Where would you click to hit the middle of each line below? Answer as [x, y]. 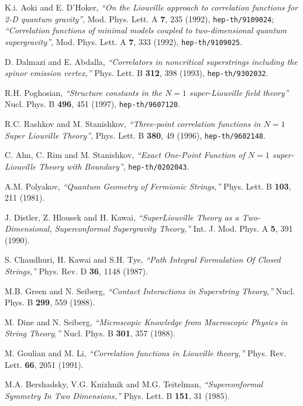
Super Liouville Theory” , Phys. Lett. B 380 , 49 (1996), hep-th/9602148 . [135, 135]
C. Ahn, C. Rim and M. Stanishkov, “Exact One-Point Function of [125, 155]
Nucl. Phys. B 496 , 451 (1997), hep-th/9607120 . [92, 104]
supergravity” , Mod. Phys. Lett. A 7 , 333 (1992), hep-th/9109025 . [124, 41]
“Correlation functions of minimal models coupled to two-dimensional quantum [146, 30]
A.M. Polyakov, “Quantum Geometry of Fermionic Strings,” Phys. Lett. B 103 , [148, 186]
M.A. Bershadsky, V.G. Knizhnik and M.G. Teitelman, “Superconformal [134, 384]
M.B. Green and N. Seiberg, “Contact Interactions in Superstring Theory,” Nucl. [150, 290]
